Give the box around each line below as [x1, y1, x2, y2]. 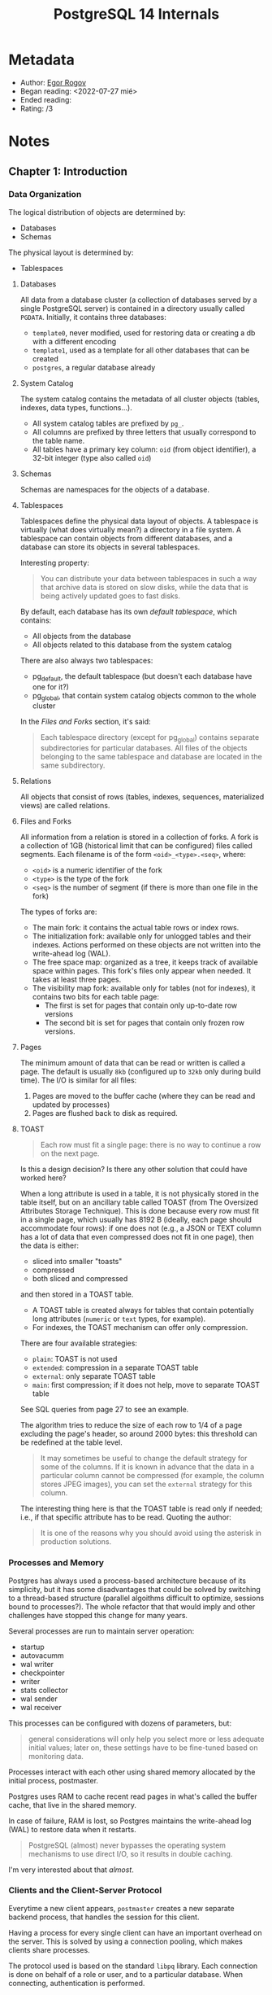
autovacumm [19, 1650, 64, 1660]
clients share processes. [8, 1945, 91, 1954]
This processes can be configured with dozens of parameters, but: [8, 1718, 232, 1728]
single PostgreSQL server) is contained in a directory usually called [19, 303, 245, 313]
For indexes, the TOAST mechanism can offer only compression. [32, 1323, 248, 1332]
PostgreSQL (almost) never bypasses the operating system [28, 1840, 226, 1850]
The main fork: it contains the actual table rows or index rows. [32, 923, 240, 933]
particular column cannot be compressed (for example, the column [40, 1471, 265, 1481]
